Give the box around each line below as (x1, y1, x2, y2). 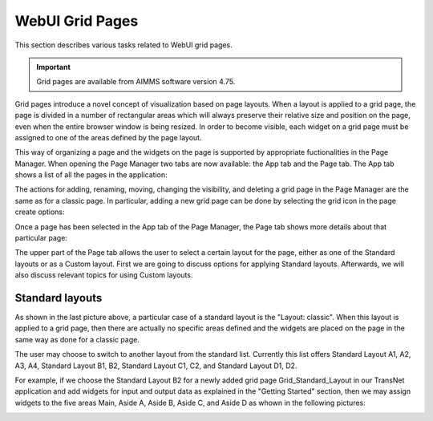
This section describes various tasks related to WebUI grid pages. (14, 40, 233, 50)
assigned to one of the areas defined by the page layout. (14, 132, 202, 142)
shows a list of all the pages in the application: (14, 170, 168, 180)
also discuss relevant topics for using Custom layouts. (14, 270, 193, 280)
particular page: (14, 233, 68, 243)
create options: (14, 207, 65, 217)
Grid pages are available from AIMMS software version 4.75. (36, 77, 236, 87)
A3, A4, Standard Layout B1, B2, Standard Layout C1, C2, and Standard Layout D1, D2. (14, 361, 297, 370)
